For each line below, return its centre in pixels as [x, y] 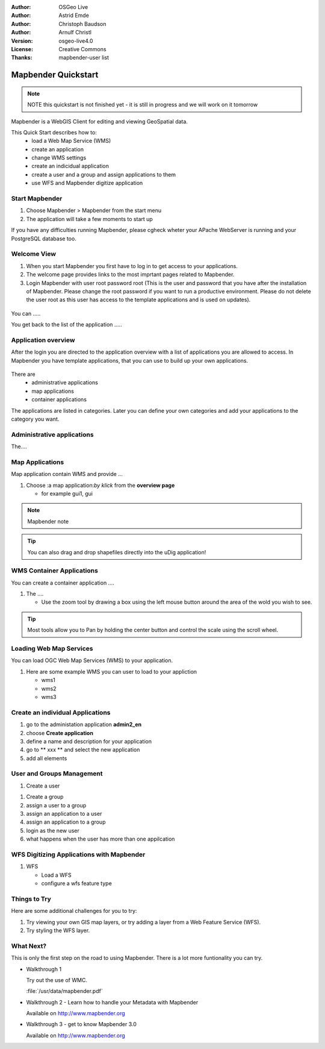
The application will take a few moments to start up [89, 219]
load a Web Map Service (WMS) [71, 141]
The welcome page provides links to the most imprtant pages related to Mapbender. [130, 275]
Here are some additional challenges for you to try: [74, 911]
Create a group [45, 797]
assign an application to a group [66, 822]
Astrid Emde [74, 16]
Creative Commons [82, 49]
